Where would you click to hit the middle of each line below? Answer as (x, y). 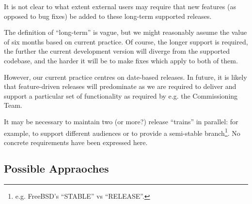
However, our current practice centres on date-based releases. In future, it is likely (126, 77)
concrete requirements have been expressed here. (76, 142)
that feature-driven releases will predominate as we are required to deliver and (120, 86)
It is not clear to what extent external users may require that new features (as (120, 6)
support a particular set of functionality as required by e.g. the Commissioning (121, 95)
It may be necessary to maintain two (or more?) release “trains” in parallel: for (121, 121)
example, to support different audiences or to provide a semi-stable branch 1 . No (122, 132)
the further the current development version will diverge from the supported (117, 51)
